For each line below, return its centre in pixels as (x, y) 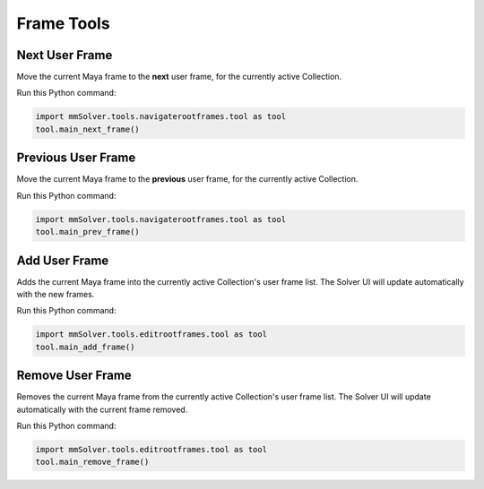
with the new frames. (56, 294)
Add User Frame (63, 260)
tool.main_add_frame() (85, 347)
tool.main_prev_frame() (88, 232)
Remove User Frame (74, 376)
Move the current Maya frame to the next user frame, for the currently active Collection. (179, 77)
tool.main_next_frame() (88, 129)
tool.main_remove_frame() (92, 462)
